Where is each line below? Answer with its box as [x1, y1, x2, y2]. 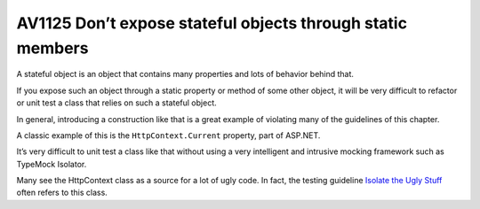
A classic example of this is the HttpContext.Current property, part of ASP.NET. [16, 129, 321, 141]
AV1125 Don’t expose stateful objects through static [16, 13, 408, 33]
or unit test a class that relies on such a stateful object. [16, 97, 217, 108]
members [16, 38, 89, 58]
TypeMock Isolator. [16, 159, 87, 169]
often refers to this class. [16, 187, 108, 198]
